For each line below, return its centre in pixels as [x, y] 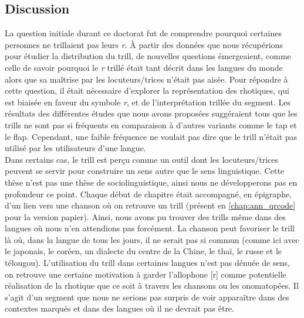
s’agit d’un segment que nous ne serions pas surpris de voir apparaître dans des [147, 297]
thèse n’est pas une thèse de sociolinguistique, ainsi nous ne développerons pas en [151, 182]
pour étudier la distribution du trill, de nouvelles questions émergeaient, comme [148, 56]
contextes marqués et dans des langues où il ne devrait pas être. [119, 308]
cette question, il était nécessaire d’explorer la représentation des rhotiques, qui [147, 90]
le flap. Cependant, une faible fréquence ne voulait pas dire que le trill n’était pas [151, 136]
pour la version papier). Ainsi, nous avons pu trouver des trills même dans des [145, 216]
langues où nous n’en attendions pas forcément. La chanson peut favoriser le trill [150, 228]
